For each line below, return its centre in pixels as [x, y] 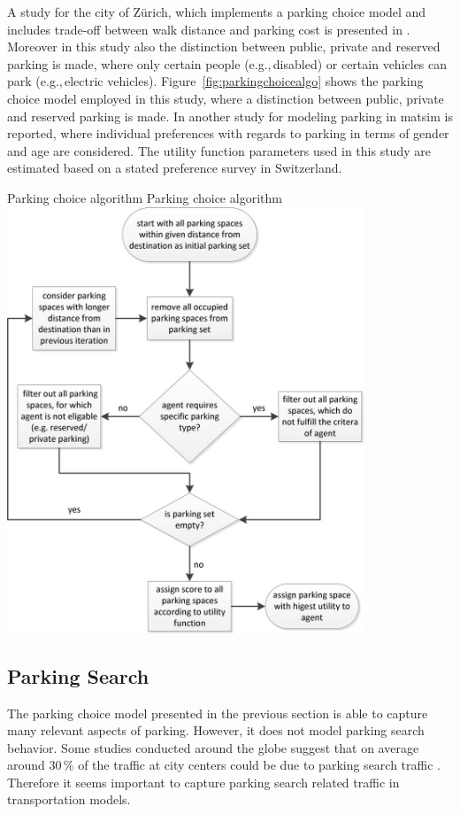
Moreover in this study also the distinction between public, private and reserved [224, 47]
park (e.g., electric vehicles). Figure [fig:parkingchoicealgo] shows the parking [215, 81]
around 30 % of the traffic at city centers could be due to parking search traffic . [224, 765]
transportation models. [69, 799]
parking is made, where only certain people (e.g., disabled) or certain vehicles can [227, 63]
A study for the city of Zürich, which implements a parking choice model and [217, 12]
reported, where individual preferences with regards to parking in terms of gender [228, 133]
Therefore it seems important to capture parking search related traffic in [203, 782]
